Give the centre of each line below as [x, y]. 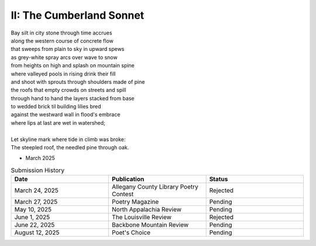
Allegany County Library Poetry [155, 187]
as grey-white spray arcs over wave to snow [64, 57]
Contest [123, 194]
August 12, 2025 [37, 233]
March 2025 [40, 158]
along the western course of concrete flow [62, 40]
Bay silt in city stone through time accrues [61, 33]
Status [219, 179]
